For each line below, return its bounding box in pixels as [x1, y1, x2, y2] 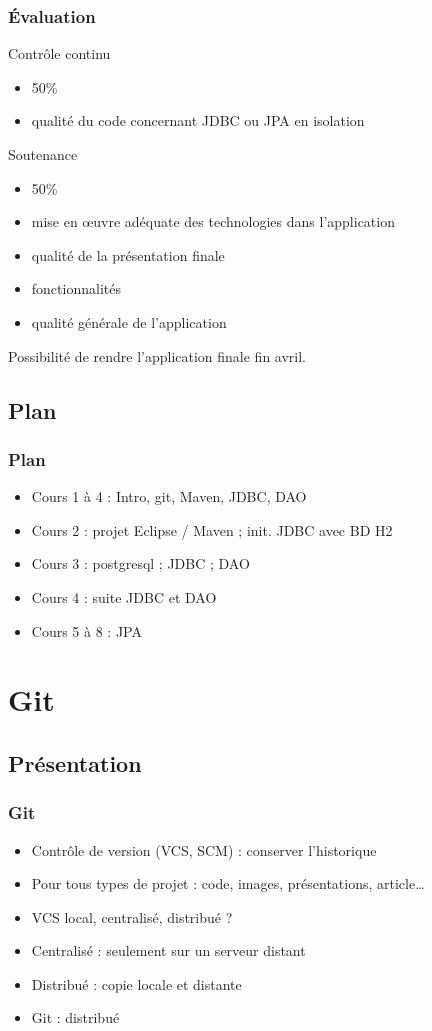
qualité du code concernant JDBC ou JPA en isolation [31, 110, 365, 131]
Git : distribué [31, 1007, 120, 1028]
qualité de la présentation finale [31, 244, 225, 265]
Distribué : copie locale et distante [31, 973, 242, 994]
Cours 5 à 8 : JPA [31, 620, 142, 641]
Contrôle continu [8, 43, 111, 64]
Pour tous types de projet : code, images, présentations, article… [31, 873, 425, 894]
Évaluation [8, 3, 96, 28]
